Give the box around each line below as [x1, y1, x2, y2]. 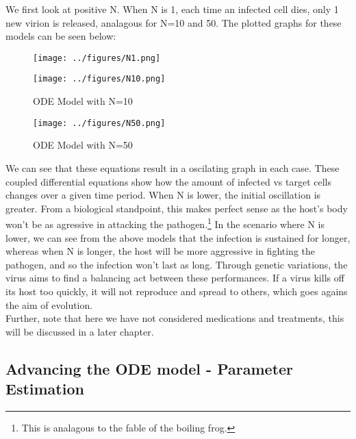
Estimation [5, 378, 84, 399]
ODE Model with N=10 [33, 94, 133, 108]
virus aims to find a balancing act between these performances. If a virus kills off [5, 271, 344, 285]
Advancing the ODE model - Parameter [5, 358, 294, 379]
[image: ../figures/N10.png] [33, 74, 166, 84]
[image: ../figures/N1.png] [33, 53, 161, 63]
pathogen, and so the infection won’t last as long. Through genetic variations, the [5, 257, 348, 271]
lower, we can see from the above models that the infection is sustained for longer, [5, 230, 351, 244]
